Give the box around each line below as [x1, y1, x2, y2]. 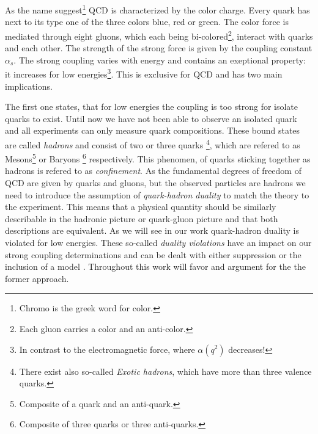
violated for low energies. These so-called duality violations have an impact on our [5, 236, 312, 248]
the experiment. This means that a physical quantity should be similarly [5, 200, 276, 213]
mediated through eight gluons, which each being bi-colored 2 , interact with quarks [5, 27, 313, 42]
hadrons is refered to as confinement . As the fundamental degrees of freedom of [5, 164, 301, 177]
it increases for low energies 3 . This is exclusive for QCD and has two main [5, 66, 283, 80]
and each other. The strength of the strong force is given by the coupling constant [5, 42, 312, 54]
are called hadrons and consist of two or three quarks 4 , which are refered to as [5, 136, 300, 151]
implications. [5, 79, 53, 92]
